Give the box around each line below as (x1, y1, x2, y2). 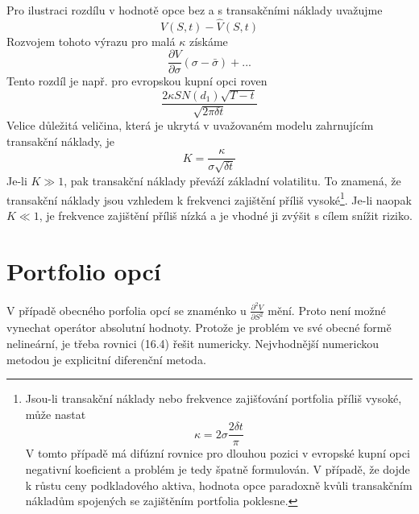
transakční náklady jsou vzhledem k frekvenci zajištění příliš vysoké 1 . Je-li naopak (6, 189, 412, 208)
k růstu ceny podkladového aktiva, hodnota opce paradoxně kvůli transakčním (25, 476, 413, 493)
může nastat (25, 405, 86, 422)
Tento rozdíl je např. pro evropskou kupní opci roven (6, 73, 268, 89)
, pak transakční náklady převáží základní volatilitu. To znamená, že (64, 172, 401, 189)
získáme (189, 32, 228, 49)
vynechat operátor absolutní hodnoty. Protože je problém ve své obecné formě (6, 319, 392, 336)
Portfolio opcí (6, 254, 161, 287)
